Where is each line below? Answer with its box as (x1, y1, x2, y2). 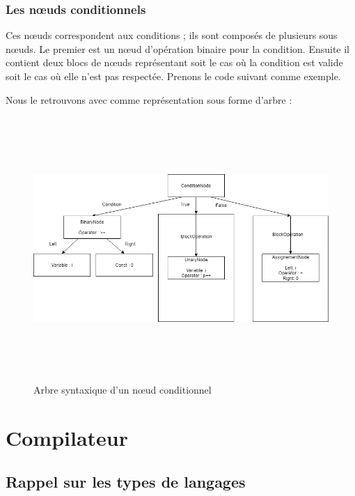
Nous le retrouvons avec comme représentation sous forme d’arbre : (6, 92, 292, 107)
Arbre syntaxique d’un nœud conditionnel (33, 382, 212, 396)
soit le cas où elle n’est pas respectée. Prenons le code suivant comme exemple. (6, 69, 341, 83)
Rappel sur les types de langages (6, 471, 246, 493)
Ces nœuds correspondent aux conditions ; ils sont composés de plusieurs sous (6, 28, 338, 42)
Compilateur (6, 423, 129, 451)
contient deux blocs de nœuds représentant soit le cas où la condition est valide (6, 55, 343, 70)
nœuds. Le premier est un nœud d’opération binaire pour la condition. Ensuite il (6, 41, 350, 56)
